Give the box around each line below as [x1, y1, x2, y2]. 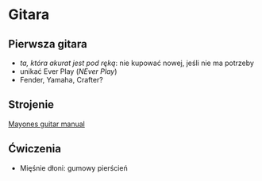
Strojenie [8, 98, 54, 112]
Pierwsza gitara [8, 37, 87, 51]
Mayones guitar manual [8, 119, 85, 129]
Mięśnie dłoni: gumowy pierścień [19, 163, 129, 172]
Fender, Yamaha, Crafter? [19, 75, 103, 84]
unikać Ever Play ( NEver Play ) [19, 67, 118, 76]
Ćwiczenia [8, 142, 62, 156]
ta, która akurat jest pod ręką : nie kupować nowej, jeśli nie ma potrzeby [19, 58, 254, 67]
